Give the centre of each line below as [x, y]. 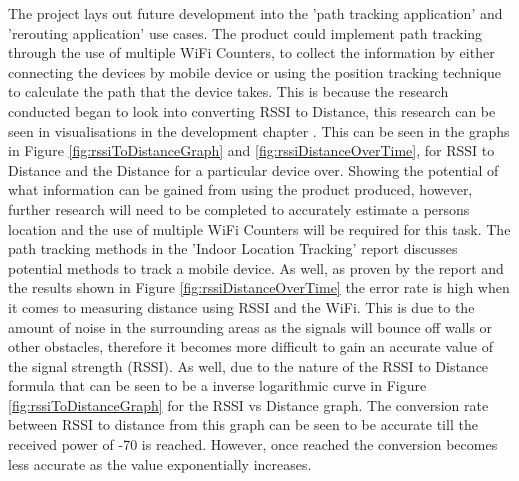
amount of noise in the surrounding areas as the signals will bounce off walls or [250, 326]
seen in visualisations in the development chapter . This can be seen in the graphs [259, 130]
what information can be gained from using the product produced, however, [240, 189]
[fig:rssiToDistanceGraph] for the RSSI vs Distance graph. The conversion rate [248, 404]
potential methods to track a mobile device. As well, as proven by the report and [256, 267]
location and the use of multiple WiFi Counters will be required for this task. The [259, 228]
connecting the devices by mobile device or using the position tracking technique [255, 71]
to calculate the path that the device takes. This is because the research [228, 91]
